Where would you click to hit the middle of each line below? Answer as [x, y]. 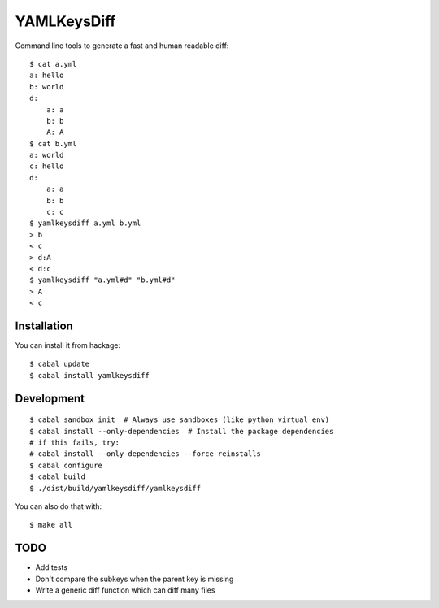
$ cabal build [57, 477]
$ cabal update [60, 364]
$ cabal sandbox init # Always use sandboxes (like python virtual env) [180, 420]
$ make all [51, 525]
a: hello [47, 76]
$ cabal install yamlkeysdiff [90, 375]
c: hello [47, 166]
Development [50, 398]
